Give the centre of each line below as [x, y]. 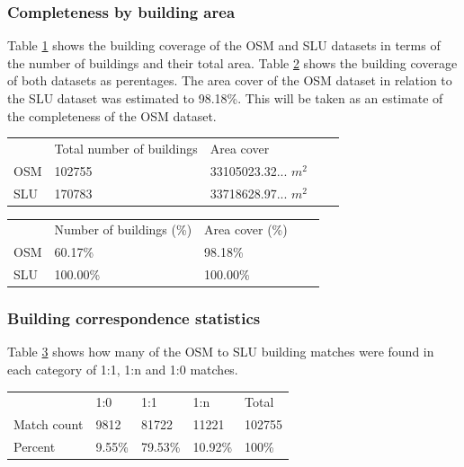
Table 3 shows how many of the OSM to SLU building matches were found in [221, 352]
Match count [49, 424]
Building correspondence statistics [134, 318]
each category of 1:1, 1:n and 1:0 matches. [123, 370]
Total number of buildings [126, 148]
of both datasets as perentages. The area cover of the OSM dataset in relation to [230, 80]
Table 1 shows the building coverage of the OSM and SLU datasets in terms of [224, 45]
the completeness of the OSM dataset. [112, 115]
